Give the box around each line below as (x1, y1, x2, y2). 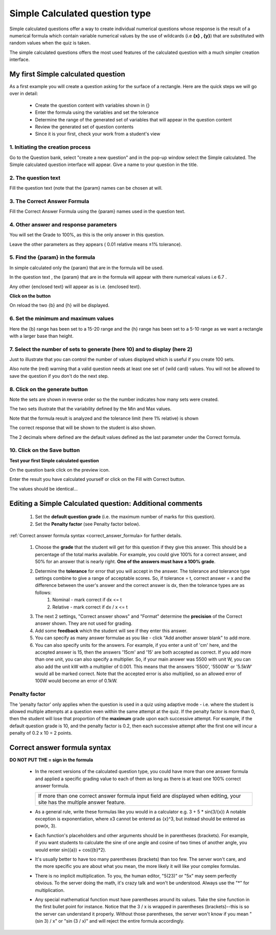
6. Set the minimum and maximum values (9, 315, 114, 322)
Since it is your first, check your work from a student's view (35, 131, 160, 137)
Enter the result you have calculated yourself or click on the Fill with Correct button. (9, 476, 186, 482)
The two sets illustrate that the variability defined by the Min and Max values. (9, 405, 172, 412)
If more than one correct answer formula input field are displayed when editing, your (38, 792, 241, 799)
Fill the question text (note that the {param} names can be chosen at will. (9, 185, 163, 191)
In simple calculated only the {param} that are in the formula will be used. (9, 265, 164, 271)
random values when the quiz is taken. (9, 40, 91, 46)
